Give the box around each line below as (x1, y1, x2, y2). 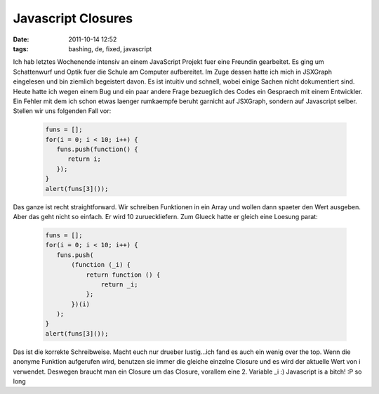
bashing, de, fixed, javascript (68, 44, 152, 53)
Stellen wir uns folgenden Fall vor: (13, 107, 112, 115)
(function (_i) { (71, 261, 131, 269)
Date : (13, 35, 29, 44)
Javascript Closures (13, 11, 133, 26)
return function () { (86, 270, 161, 279)
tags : (13, 44, 29, 53)
